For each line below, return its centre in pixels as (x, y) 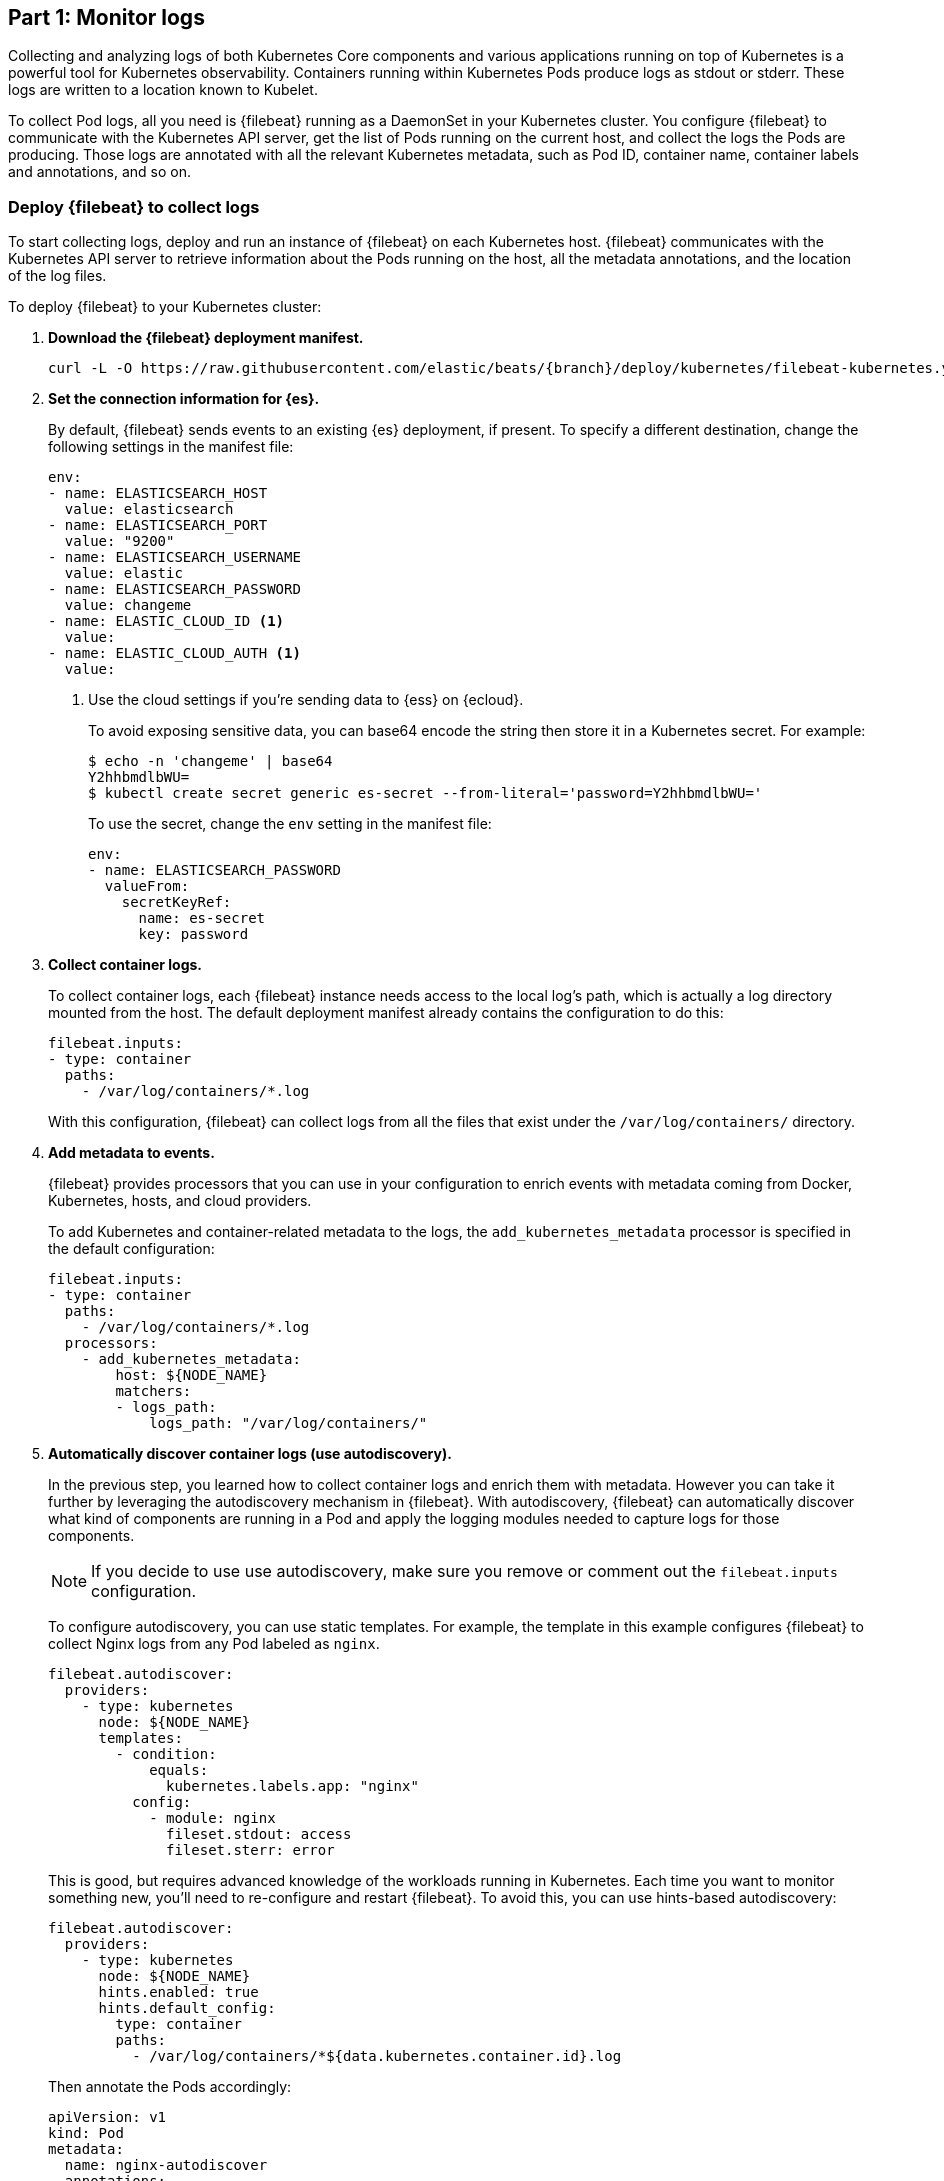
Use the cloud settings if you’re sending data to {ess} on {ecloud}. (306, 700)
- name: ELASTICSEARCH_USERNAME (174, 557)
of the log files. (57, 276)
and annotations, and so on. (100, 172)
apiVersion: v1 (107, 2117)
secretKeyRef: (176, 902)
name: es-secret (202, 918)
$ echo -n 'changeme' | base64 (210, 761)
